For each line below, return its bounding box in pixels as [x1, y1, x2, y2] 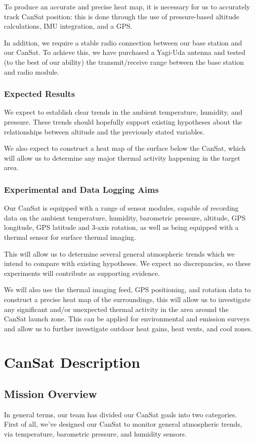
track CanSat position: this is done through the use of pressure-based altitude [4, 11, 239, 21]
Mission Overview [4, 386, 97, 401]
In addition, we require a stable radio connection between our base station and [4, 37, 242, 47]
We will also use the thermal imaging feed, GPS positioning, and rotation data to [4, 284, 251, 295]
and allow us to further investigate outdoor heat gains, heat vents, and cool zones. [4, 323, 253, 333]
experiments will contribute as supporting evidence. [4, 267, 160, 278]
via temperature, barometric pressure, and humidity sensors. [4, 429, 187, 439]
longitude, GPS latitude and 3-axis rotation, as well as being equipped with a [4, 222, 239, 232]
